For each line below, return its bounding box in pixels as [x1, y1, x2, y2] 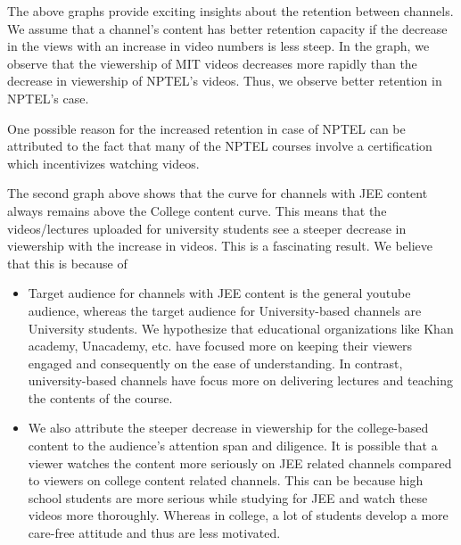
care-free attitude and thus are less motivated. [28, 524, 281, 542]
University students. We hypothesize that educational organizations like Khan [28, 318, 454, 337]
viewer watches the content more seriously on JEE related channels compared [28, 453, 452, 472]
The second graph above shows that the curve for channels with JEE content [7, 184, 428, 202]
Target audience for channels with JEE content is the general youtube [28, 284, 411, 302]
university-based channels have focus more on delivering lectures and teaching [28, 371, 453, 390]
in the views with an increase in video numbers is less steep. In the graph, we [7, 37, 430, 55]
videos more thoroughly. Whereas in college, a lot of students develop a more [28, 506, 449, 524]
